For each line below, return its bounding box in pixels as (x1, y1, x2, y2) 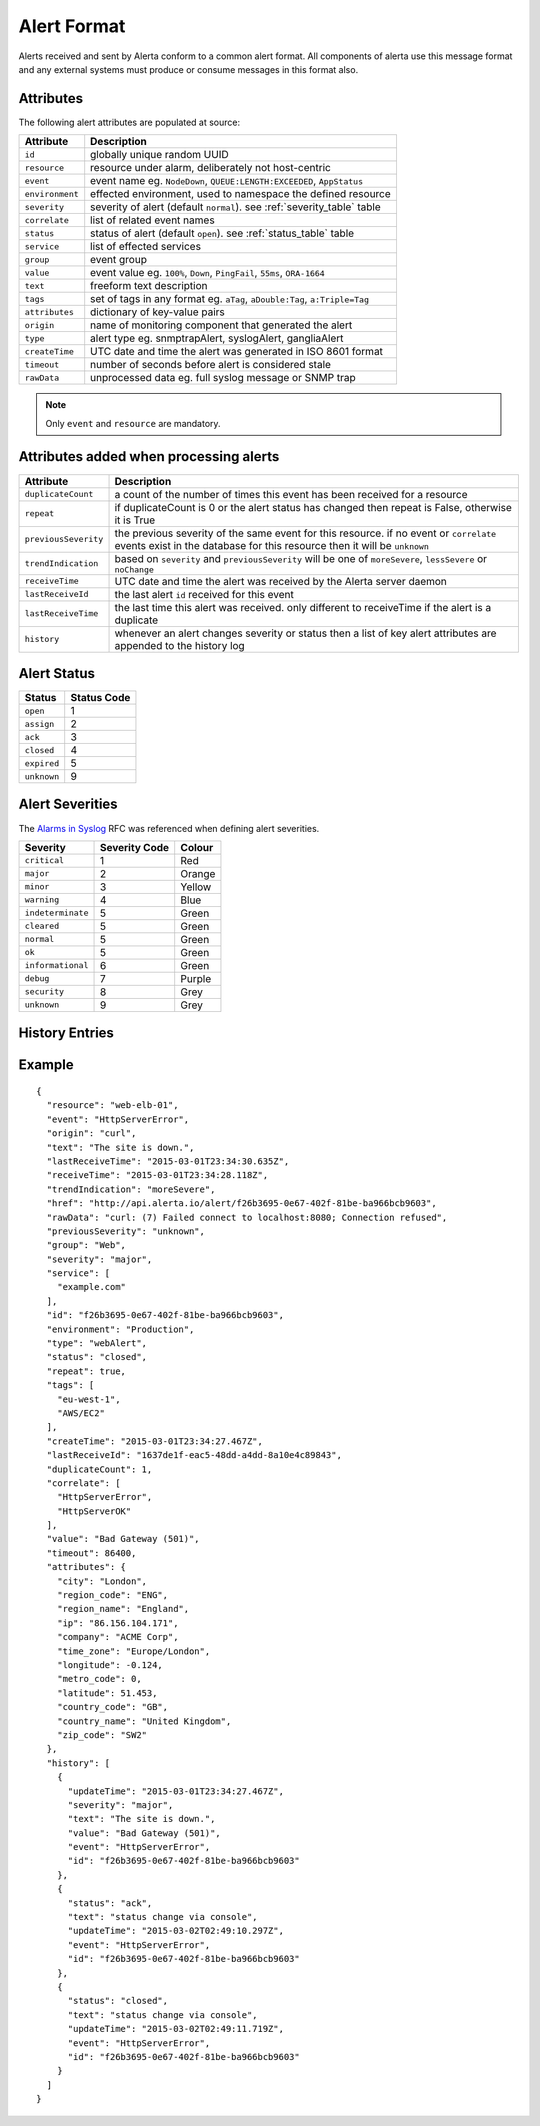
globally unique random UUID (90, 148, 229, 162)
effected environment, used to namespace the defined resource (90, 187, 392, 201)
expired (24, 758, 60, 769)
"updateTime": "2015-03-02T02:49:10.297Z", (67, 1925, 285, 1937)
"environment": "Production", (46, 1323, 195, 1335)
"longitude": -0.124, (56, 1660, 164, 1670)
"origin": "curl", (46, 1128, 137, 1139)
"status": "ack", (67, 1897, 153, 1909)
